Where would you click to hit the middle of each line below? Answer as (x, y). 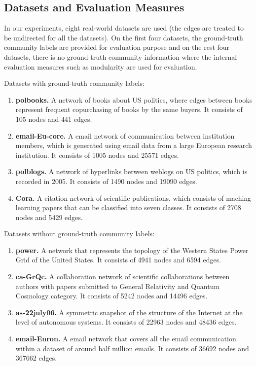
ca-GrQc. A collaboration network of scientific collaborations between (123, 276)
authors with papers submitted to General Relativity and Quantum (118, 286)
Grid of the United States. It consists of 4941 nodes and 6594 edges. (118, 260)
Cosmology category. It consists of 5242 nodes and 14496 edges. (111, 296)
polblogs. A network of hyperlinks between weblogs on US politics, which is (131, 171)
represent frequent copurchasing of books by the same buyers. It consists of (129, 109)
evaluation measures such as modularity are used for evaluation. (101, 66)
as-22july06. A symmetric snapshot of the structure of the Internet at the (129, 312)
